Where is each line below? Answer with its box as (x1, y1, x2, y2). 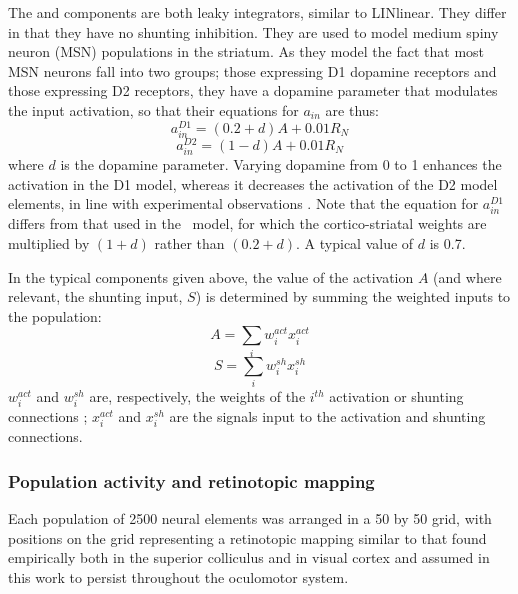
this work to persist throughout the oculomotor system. (8, 566, 349, 587)
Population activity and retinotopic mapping (8, 468, 375, 493)
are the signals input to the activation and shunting (169, 406, 486, 427)
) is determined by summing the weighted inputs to (195, 286, 511, 307)
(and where (433, 266, 502, 287)
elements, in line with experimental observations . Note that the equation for (8, 193, 479, 214)
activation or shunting (329, 386, 464, 406)
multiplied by (8, 232, 90, 253)
